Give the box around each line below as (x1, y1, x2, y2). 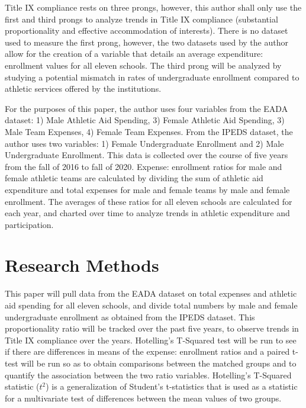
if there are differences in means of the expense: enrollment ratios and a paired (5, 345, 290, 358)
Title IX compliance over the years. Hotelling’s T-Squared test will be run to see (5, 333, 297, 346)
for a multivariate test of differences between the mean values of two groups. (5, 391, 282, 404)
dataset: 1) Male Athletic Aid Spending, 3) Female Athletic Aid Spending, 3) (5, 114, 285, 126)
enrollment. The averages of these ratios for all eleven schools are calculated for (5, 195, 292, 207)
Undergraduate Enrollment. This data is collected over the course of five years (5, 149, 288, 161)
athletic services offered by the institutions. (5, 82, 162, 95)
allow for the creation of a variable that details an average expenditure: (5, 47, 263, 60)
